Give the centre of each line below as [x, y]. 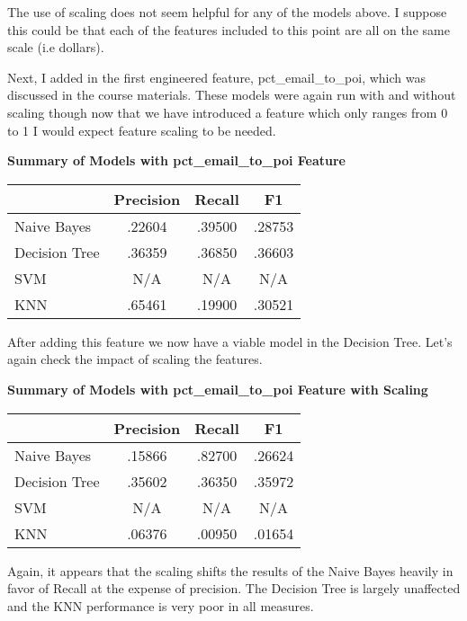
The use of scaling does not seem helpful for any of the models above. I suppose [227, 12]
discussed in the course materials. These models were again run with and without [232, 95]
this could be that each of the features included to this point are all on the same [229, 29]
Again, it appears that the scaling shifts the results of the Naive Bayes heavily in [230, 570]
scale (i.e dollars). [56, 47]
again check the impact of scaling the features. [135, 359]
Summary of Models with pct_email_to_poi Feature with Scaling [218, 389]
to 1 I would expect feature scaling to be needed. [142, 130]
